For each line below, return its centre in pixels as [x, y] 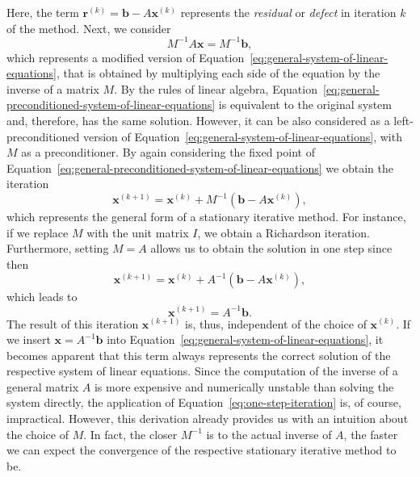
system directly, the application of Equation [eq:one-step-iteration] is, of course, [204, 402]
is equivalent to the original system [305, 105]
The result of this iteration [73, 323]
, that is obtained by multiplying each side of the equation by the [218, 73]
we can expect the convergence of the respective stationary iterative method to [202, 450]
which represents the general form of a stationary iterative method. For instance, [206, 217]
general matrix [43, 386]
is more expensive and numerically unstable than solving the [244, 386]
